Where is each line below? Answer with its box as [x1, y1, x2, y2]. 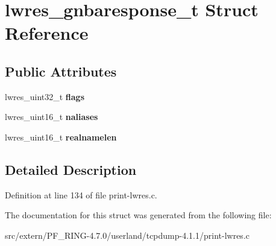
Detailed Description [5, 160, 137, 178]
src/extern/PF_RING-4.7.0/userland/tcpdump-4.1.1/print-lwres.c [5, 229, 249, 241]
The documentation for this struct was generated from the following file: [5, 209, 272, 221]
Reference [5, 20, 89, 45]
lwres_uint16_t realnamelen [5, 130, 117, 143]
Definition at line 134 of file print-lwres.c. [5, 188, 157, 201]
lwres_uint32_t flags [5, 90, 85, 102]
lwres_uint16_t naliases [5, 110, 98, 123]
